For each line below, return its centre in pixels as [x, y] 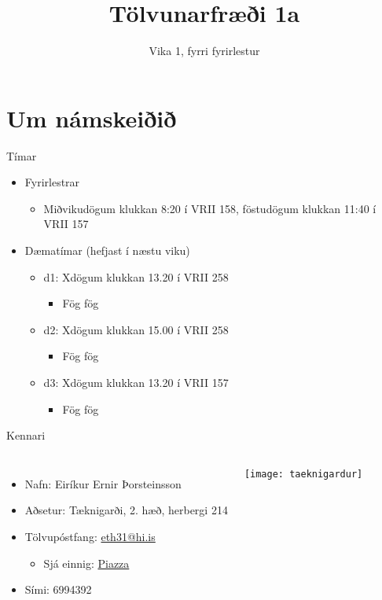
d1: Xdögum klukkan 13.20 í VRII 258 [136, 276]
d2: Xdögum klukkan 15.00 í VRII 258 [136, 329]
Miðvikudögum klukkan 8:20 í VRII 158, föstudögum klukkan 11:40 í [210, 208]
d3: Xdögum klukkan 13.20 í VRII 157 [136, 382]
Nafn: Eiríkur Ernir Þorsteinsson [103, 483]
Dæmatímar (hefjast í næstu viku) [107, 250]
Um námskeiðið [92, 118]
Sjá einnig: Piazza [86, 563]
